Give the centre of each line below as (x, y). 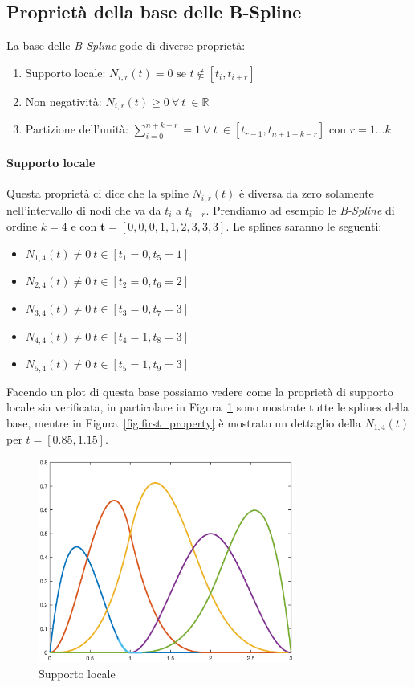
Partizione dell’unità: (77, 129)
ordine (22, 225)
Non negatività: (63, 101)
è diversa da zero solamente (307, 193)
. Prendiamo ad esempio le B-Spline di (300, 209)
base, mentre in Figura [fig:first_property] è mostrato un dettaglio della (184, 423)
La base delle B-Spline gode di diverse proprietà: (126, 45)
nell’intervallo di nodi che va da (84, 209)
